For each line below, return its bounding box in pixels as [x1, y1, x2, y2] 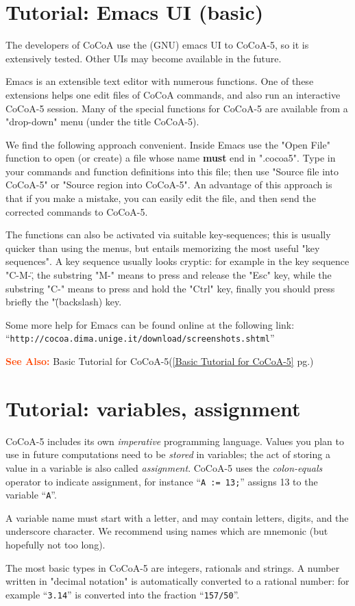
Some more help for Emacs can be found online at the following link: [5, 317, 295, 331]
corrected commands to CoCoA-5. [5, 204, 148, 218]
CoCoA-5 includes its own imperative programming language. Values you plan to [5, 433, 345, 448]
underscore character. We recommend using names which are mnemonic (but [5, 524, 328, 538]
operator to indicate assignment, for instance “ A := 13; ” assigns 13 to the [5, 474, 318, 488]
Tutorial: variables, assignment [5, 394, 301, 422]
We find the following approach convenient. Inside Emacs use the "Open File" [5, 137, 330, 151]
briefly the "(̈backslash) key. [5, 294, 122, 309]
